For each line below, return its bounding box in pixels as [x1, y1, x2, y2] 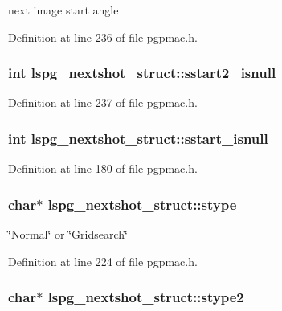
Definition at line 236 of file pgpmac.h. [8, 28, 198, 45]
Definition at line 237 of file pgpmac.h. [8, 94, 198, 111]
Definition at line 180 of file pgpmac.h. [8, 160, 198, 177]
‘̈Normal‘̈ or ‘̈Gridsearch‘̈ [8, 226, 128, 243]
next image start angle [8, 2, 119, 18]
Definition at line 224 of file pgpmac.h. [8, 252, 198, 269]
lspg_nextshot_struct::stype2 [47, 287, 244, 307]
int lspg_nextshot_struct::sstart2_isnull [8, 63, 276, 83]
